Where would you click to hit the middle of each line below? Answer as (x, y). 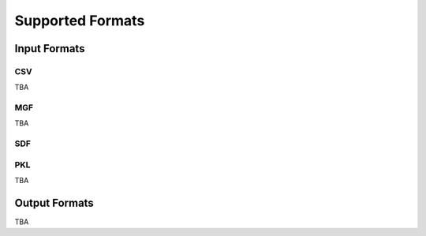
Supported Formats (80, 21)
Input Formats (50, 49)
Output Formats (54, 202)
